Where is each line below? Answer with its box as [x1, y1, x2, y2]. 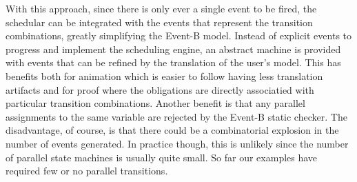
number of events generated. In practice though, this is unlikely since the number [6, 136, 349, 150]
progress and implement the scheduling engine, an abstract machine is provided [6, 41, 341, 56]
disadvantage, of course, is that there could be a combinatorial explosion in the [6, 123, 339, 137]
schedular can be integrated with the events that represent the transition [6, 14, 313, 29]
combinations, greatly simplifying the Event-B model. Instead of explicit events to [6, 28, 352, 43]
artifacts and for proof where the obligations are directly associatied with [6, 82, 314, 97]
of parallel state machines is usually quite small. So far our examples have [6, 150, 318, 164]
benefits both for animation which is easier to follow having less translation [6, 68, 323, 83]
